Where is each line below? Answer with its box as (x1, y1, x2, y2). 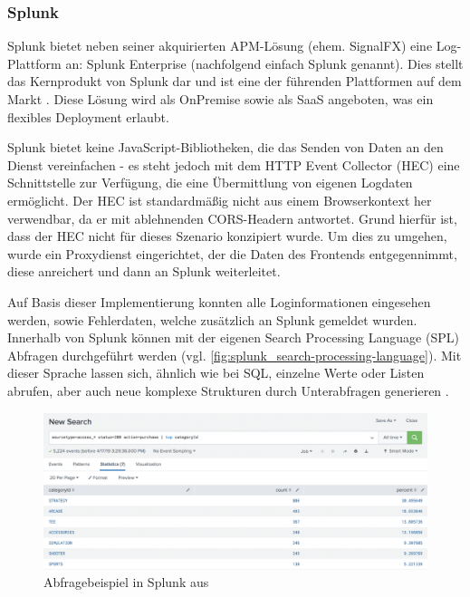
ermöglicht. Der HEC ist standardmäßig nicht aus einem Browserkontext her (7, 190, 432, 209)
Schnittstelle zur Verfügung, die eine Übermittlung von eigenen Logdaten (7, 173, 413, 192)
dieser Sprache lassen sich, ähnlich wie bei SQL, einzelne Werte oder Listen (7, 363, 425, 382)
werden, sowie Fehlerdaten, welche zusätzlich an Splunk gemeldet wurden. (7, 310, 417, 329)
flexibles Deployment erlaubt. (7, 107, 169, 126)
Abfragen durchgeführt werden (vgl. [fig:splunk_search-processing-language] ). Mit (7, 345, 462, 364)
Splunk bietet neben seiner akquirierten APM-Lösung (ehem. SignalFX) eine (7, 36, 433, 55)
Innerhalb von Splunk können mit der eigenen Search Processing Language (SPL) (7, 328, 459, 347)
